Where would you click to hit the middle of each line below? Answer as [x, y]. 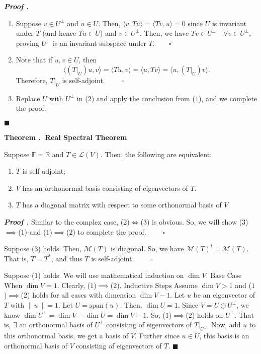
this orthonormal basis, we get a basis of [66, 336]
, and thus [67, 258]
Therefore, [32, 80]
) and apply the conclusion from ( [143, 98]
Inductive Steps [148, 286]
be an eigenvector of [224, 295]
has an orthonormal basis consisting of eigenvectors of [105, 188]
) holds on [207, 314]
